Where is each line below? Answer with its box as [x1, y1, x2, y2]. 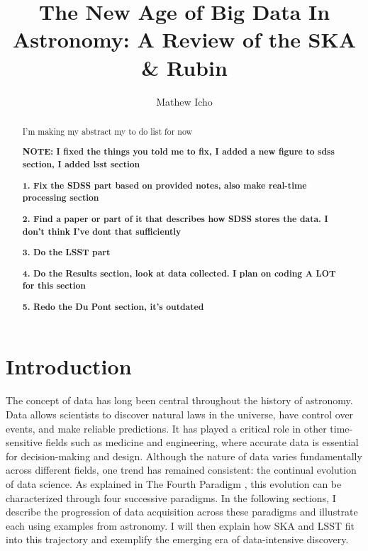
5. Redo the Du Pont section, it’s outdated [22, 300, 204, 313]
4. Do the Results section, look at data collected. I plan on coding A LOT [22, 267, 336, 279]
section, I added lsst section [22, 158, 140, 171]
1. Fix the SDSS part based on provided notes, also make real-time [22, 179, 307, 191]
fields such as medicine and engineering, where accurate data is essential [45, 435, 359, 450]
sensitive [6, 435, 43, 450]
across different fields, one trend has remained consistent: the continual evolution [6, 462, 357, 477]
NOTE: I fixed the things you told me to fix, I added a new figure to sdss [22, 145, 335, 158]
